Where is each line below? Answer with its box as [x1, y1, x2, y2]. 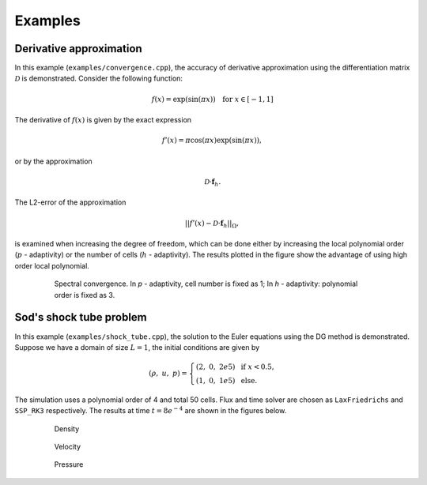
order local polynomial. [14, 261, 90, 270]
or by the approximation [14, 156, 93, 166]
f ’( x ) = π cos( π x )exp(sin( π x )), [161, 136, 263, 145]
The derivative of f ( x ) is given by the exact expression [14, 115, 192, 125]
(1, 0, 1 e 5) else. [195, 376, 258, 385]
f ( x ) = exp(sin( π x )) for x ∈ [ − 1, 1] [151, 95, 274, 103]
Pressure [54, 460, 84, 469]
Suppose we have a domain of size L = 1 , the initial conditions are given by [14, 342, 260, 352]
